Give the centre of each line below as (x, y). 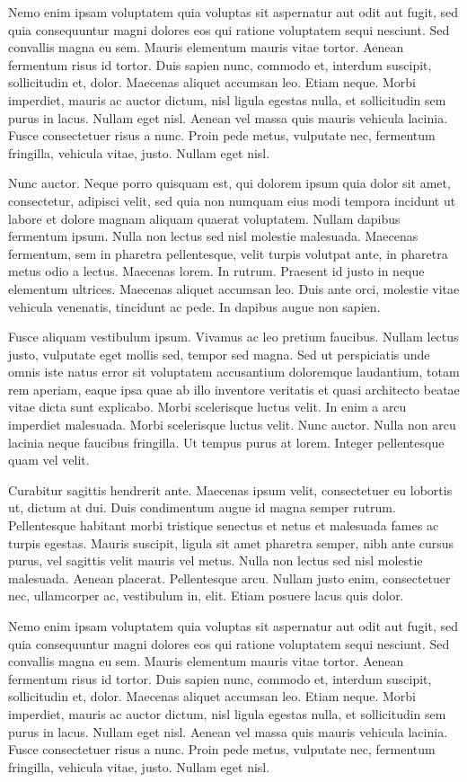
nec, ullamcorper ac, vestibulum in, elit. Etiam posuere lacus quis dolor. (206, 595)
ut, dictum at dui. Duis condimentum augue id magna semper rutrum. (202, 507)
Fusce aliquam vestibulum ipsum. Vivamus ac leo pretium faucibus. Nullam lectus (233, 337)
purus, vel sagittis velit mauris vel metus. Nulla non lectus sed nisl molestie (216, 560)
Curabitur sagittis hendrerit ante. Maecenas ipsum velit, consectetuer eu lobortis (230, 489)
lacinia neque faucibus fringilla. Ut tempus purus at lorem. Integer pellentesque (226, 442)
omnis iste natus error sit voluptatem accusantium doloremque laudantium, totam (234, 372)
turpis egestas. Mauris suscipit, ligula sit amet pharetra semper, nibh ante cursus (231, 542)
